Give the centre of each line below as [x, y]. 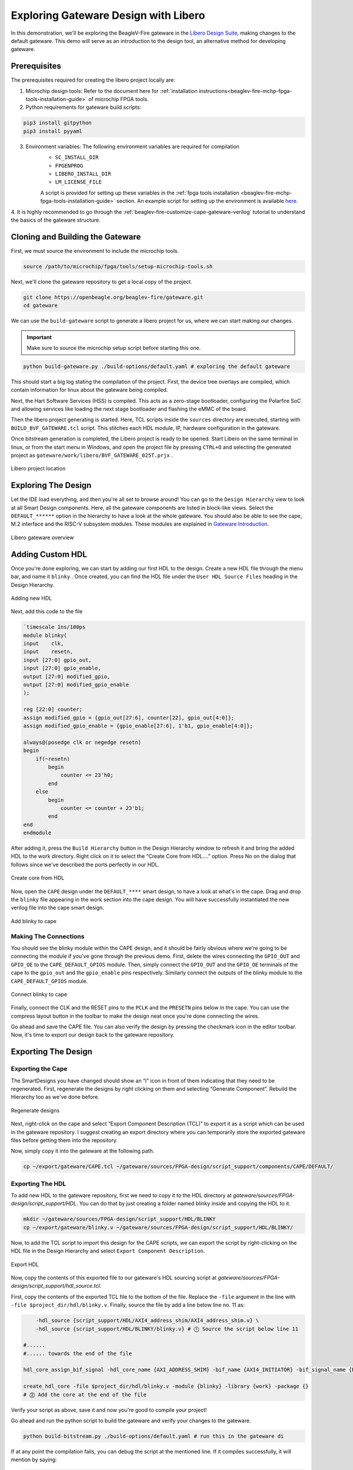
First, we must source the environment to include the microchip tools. [95, 250]
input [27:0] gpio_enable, [62, 668]
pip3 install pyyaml [53, 131]
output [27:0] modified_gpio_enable [76, 685]
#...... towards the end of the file [78, 1353]
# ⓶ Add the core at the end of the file [85, 1394]
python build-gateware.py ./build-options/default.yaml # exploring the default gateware [157, 366]
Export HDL [25, 1264]
